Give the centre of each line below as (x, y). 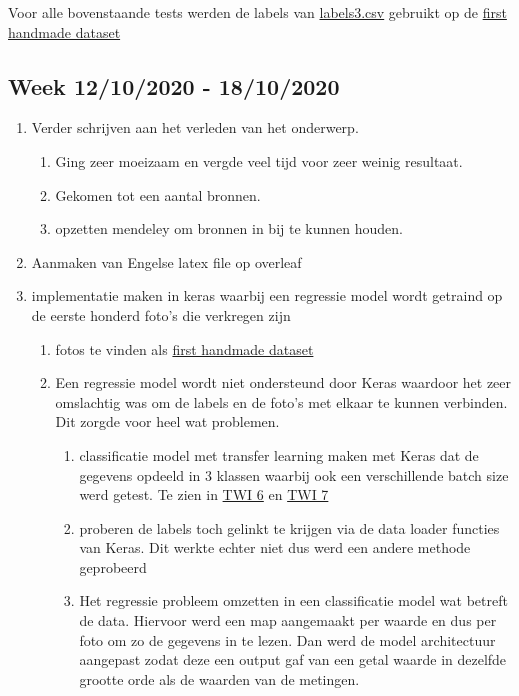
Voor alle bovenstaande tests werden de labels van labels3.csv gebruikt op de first (257, 12)
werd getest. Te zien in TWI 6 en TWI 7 (204, 494)
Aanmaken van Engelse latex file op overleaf (166, 261)
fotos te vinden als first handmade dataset (184, 348)
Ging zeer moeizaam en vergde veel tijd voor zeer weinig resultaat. (259, 160)
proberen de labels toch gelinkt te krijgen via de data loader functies (289, 527)
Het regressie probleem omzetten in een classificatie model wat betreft (293, 600)
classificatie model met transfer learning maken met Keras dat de (279, 454)
